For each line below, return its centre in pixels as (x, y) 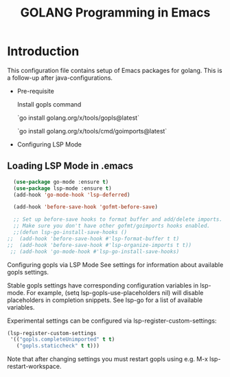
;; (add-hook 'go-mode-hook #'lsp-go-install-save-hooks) (95, 251)
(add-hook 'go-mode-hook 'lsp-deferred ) (72, 195)
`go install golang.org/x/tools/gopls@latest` (78, 118)
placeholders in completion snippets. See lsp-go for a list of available (105, 300)
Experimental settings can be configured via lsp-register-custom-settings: (112, 321)
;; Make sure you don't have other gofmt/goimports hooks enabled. (112, 226)
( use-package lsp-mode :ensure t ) (62, 188)
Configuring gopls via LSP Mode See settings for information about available (115, 265)
